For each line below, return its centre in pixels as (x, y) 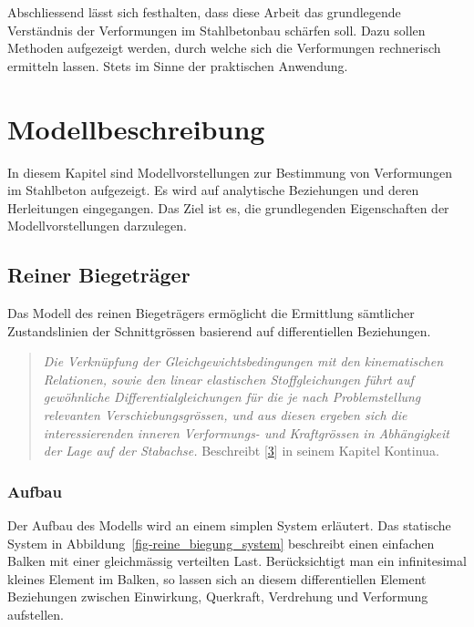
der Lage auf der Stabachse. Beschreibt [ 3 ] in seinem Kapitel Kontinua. (241, 451)
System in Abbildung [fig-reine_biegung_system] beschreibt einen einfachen (221, 543)
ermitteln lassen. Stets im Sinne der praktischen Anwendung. (178, 65)
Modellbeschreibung (136, 128)
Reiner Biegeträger (99, 275)
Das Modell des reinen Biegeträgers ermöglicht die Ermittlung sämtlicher (211, 313)
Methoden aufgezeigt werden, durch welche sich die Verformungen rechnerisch (224, 48)
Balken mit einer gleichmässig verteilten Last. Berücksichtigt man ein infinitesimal (237, 561)
